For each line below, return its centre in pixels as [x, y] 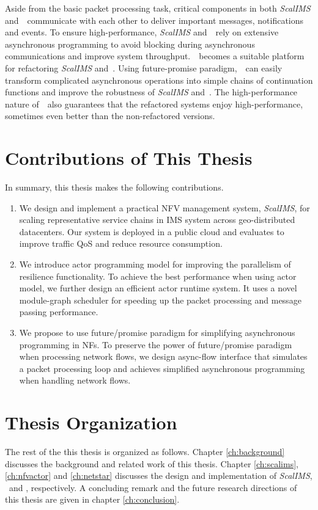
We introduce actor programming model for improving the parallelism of [155, 264]
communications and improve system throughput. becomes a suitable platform [155, 56]
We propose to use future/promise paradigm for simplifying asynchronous [157, 332]
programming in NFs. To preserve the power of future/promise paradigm [156, 344]
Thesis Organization [91, 422]
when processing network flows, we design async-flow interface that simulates [163, 356]
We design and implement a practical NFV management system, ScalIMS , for [165, 207]
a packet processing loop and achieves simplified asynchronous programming [162, 368]
